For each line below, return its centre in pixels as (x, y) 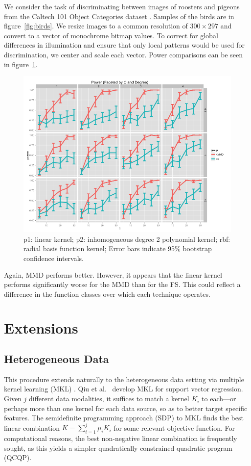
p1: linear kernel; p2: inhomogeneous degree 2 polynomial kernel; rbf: (127, 239)
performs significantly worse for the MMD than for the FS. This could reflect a (122, 284)
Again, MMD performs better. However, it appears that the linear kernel (113, 274)
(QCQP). (18, 457)
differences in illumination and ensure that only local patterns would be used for (125, 45)
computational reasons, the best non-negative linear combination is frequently (121, 438)
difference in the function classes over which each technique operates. (107, 294)
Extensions (41, 327)
